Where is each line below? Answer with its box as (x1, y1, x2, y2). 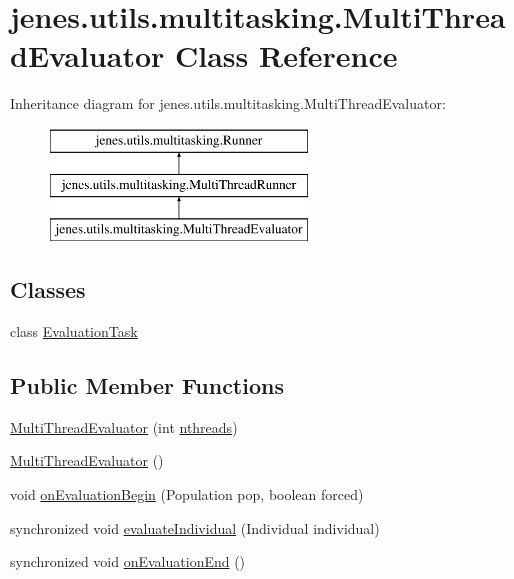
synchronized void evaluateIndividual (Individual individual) (10, 517, 380, 538)
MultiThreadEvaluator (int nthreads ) (10, 416, 238, 437)
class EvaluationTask (10, 321, 138, 342)
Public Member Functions (10, 370, 284, 401)
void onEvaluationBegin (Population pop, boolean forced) (10, 484, 364, 505)
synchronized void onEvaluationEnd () (10, 551, 246, 572)
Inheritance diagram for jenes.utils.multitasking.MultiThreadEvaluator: (10, 93, 446, 114)
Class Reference (175, 35, 398, 76)
